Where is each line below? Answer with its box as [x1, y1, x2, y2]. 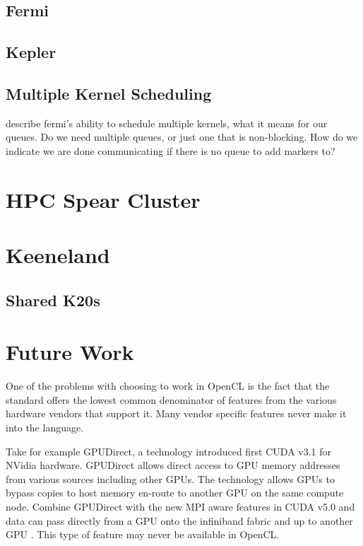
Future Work [6, 337, 134, 366]
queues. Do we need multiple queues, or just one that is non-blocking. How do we [6, 129, 358, 144]
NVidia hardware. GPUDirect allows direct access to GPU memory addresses [6, 458, 340, 472]
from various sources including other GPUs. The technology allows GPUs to [6, 471, 335, 486]
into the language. [6, 419, 84, 434]
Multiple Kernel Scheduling [6, 82, 212, 104]
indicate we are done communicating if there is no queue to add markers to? [6, 143, 335, 158]
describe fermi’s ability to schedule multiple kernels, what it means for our [6, 115, 328, 130]
